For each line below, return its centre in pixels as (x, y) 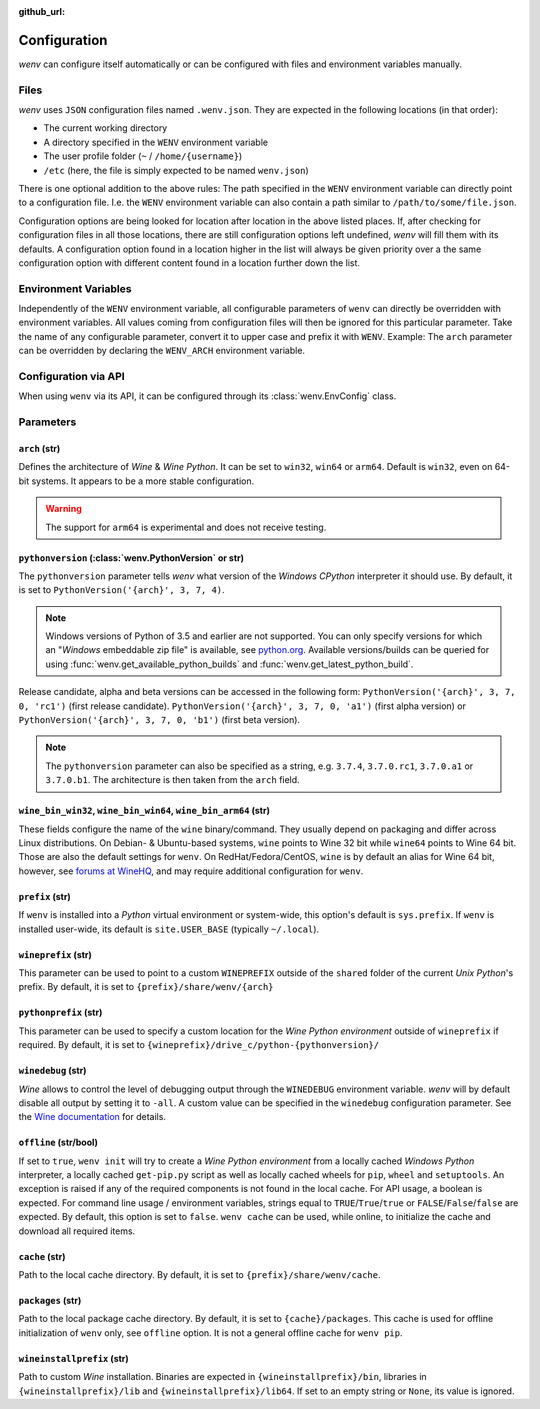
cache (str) (42, 1256)
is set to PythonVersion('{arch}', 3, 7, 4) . (121, 590)
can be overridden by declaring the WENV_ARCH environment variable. (161, 351)
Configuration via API (71, 377)
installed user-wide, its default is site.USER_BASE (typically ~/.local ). (169, 929)
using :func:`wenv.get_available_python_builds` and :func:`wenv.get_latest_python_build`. (229, 664)
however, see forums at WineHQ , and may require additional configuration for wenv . (191, 871)
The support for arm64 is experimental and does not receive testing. (186, 527)
